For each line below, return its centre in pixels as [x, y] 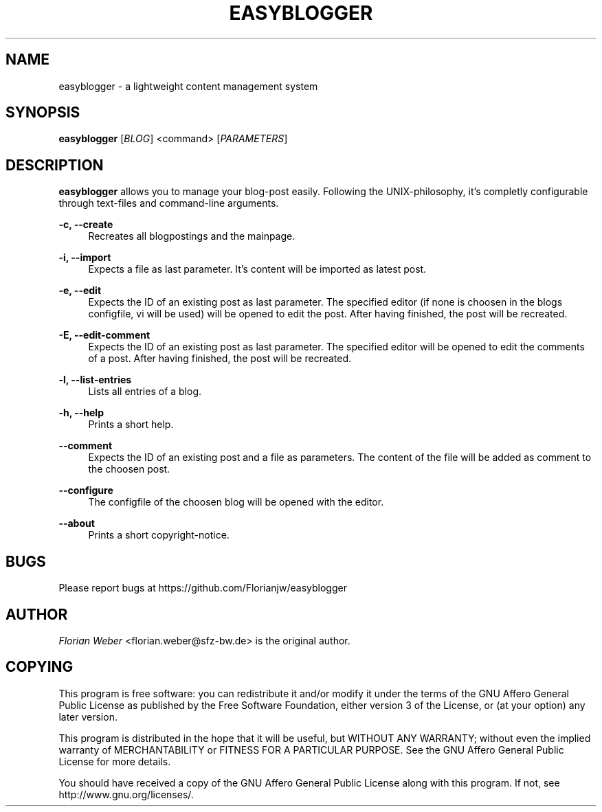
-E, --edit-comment [104, 335]
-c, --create [86, 225]
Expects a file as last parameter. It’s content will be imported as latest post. [257, 269]
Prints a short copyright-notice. [159, 535]
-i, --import [85, 258]
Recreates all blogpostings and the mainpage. [192, 236]
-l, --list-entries [95, 380]
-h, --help [81, 413]
